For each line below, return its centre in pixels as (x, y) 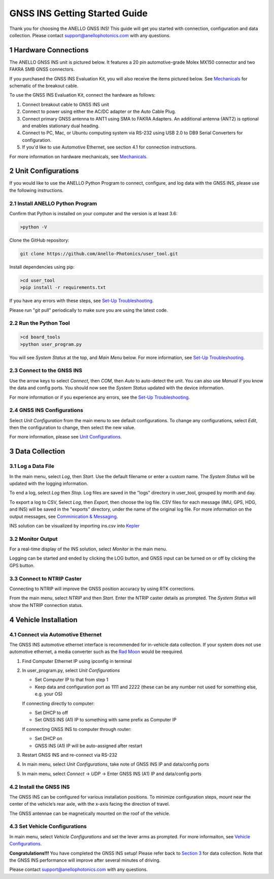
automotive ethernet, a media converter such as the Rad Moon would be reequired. (96, 652)
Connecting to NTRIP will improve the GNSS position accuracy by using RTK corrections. (102, 589)
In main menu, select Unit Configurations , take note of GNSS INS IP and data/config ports (116, 764)
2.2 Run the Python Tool (40, 323)
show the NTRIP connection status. (46, 605)
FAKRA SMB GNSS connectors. (42, 69)
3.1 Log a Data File (32, 466)
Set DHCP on (48, 739)
